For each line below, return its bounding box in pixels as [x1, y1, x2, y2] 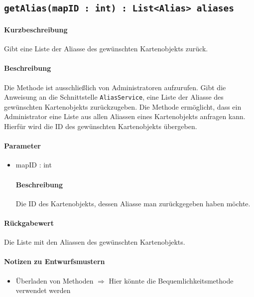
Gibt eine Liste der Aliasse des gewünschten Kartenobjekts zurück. [4, 43, 208, 54]
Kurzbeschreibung [4, 24, 68, 34]
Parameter [4, 141, 41, 151]
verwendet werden [15, 285, 71, 296]
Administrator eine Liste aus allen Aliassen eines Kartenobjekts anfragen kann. [4, 111, 246, 122]
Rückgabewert [4, 217, 54, 228]
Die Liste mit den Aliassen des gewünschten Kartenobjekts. [4, 237, 185, 247]
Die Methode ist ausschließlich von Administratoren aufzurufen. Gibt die [4, 82, 226, 92]
